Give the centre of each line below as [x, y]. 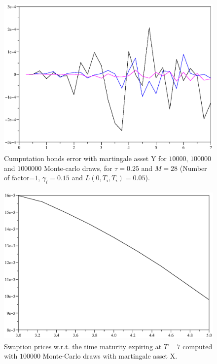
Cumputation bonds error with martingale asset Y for [85, 158]
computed [198, 346]
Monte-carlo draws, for [78, 168]
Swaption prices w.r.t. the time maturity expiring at [83, 346]
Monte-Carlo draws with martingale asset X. [110, 356]
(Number [193, 168]
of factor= [19, 178]
